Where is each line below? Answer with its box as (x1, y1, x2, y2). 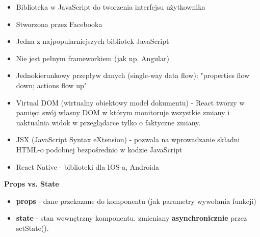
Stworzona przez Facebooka (16, 18, 102, 29)
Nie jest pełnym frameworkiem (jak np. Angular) (16, 52, 169, 63)
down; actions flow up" (16, 80, 87, 90)
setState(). (16, 222, 49, 233)
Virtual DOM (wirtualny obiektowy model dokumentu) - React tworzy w (16, 97, 245, 108)
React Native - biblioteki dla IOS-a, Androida (16, 161, 160, 172)
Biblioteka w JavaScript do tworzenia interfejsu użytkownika (16, 2, 205, 12)
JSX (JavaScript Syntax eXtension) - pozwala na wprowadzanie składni (16, 134, 240, 145)
